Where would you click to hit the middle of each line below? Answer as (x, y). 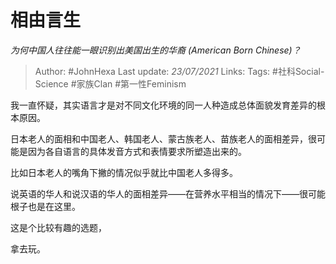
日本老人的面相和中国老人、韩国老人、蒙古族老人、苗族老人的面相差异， (159, 138)
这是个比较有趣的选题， (58, 227)
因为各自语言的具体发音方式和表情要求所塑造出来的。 (137, 151)
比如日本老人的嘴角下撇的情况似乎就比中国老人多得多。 (124, 172)
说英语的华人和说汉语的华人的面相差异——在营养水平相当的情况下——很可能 (168, 193)
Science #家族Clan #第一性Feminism (110, 83)
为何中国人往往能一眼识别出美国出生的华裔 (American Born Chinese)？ (156, 50)
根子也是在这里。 (45, 206)
